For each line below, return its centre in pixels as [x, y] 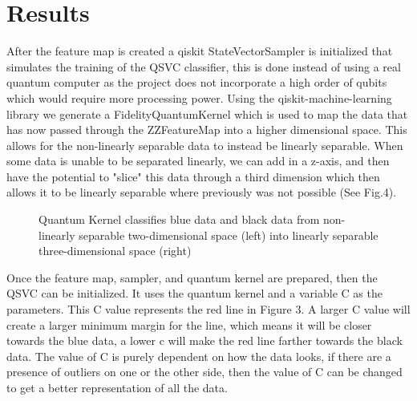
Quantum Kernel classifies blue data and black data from [179, 219]
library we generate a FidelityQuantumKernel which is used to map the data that [207, 113]
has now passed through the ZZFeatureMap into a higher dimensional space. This [207, 130]
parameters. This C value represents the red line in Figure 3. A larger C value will [208, 309]
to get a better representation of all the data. [117, 387]
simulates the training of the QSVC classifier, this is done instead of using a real [204, 66]
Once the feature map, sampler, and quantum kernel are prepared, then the [192, 277]
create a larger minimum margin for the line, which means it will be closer [189, 324]
